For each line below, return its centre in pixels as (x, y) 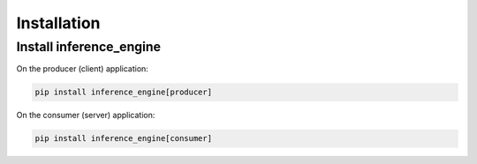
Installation (58, 23)
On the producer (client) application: (83, 69)
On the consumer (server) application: (86, 116)
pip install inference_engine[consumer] (123, 138)
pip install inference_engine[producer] (123, 92)
